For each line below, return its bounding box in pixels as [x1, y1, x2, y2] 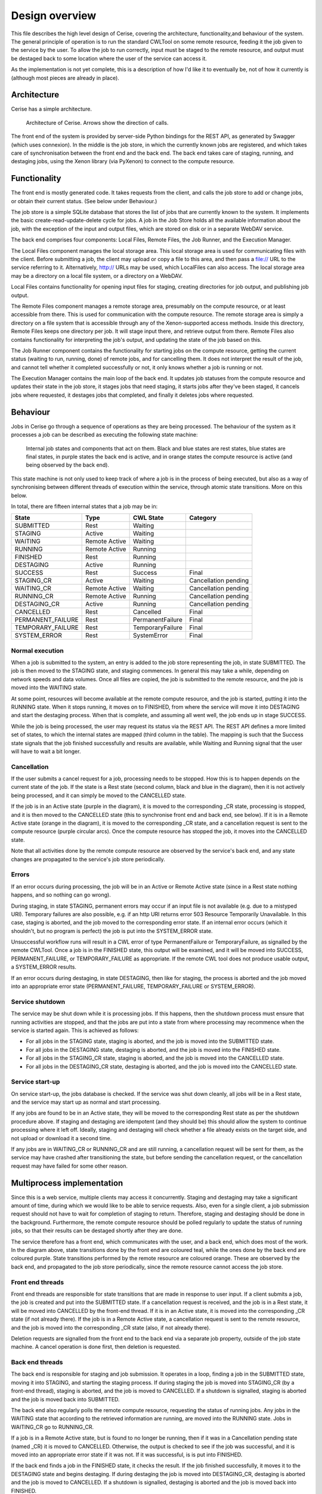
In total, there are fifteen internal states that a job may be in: [11, 503, 158, 510]
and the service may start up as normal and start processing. [11, 1098, 161, 1106]
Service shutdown [11, 997, 66, 1006]
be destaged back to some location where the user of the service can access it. [11, 54, 207, 62]
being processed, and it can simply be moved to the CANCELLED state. [11, 792, 186, 799]
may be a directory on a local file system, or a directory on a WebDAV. [11, 272, 183, 279]
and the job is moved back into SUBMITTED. [11, 1395, 120, 1403]
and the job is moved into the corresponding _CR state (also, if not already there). [11, 1324, 211, 1331]
